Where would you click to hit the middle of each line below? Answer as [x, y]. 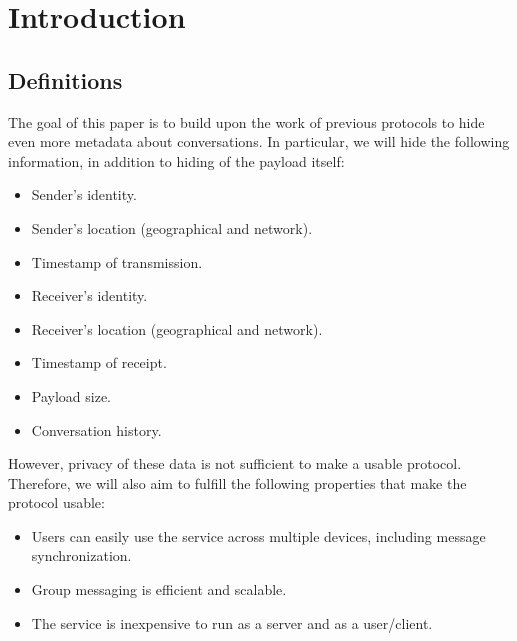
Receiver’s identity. [89, 295]
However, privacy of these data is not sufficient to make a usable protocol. [235, 463]
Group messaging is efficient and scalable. [159, 589]
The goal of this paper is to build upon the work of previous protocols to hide [246, 121]
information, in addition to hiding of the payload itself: [176, 160]
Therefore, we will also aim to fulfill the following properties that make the [237, 482]
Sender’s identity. [84, 194]
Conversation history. [96, 429]
